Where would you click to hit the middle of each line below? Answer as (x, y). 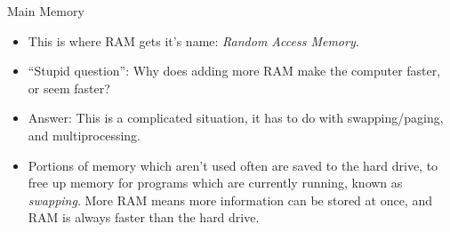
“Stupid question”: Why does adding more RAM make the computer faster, (234, 71)
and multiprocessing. (84, 135)
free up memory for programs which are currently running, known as (215, 183)
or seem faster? (69, 88)
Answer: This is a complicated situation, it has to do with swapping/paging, (236, 118)
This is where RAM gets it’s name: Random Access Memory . (193, 40)
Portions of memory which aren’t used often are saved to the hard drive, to (233, 165)
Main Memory (46, 11)
